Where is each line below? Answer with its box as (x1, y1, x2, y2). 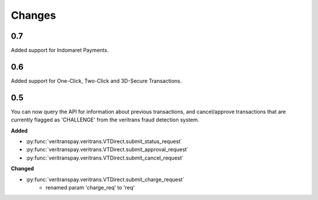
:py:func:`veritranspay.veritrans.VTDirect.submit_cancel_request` (25, 154, 184, 161)
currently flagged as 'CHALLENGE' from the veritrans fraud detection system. (11, 116, 200, 123)
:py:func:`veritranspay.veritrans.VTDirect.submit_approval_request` (25, 146, 188, 153)
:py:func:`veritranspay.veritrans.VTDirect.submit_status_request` (25, 138, 183, 145)
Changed (11, 165, 34, 172)
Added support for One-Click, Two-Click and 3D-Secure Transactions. (11, 77, 182, 84)
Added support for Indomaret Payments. (11, 47, 109, 54)
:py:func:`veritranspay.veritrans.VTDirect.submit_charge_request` (25, 176, 185, 183)
